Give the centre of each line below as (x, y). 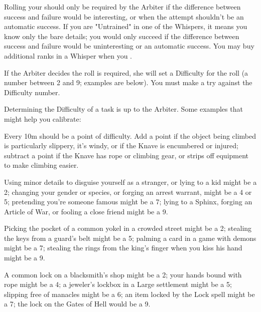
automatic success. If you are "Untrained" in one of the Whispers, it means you (126, 26)
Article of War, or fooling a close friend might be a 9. (86, 211)
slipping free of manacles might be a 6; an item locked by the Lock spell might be (129, 294)
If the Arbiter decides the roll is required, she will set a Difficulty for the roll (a (126, 72)
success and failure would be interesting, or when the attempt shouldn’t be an (124, 16)
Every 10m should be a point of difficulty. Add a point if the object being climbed (130, 135)
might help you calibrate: (43, 118)
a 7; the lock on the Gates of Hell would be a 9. (77, 304)
